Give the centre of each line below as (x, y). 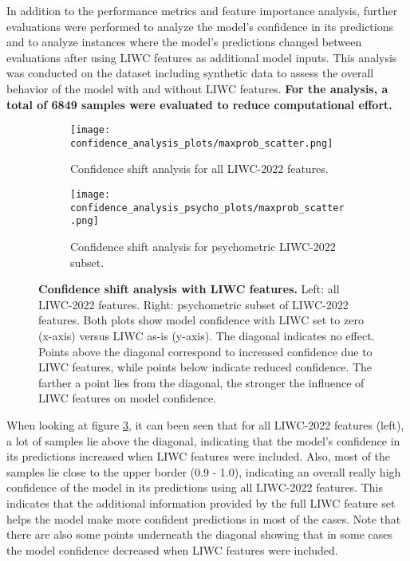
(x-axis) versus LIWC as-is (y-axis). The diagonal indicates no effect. (207, 335)
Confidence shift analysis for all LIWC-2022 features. (199, 169)
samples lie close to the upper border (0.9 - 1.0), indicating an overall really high (204, 471)
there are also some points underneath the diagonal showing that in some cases (200, 534)
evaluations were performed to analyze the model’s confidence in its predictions (200, 26)
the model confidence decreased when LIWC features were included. (172, 549)
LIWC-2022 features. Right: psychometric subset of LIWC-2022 (193, 304)
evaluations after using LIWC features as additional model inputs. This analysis (202, 57)
